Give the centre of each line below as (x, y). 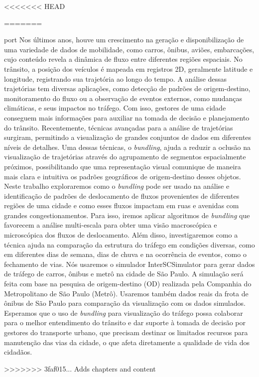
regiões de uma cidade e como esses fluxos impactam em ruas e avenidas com (122, 205)
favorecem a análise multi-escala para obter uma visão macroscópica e (111, 225)
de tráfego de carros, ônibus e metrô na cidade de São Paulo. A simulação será (124, 274)
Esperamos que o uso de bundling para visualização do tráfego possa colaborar (124, 313)
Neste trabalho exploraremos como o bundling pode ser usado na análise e (117, 186)
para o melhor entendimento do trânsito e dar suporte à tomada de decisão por (125, 322)
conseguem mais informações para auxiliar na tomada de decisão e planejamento (127, 117)
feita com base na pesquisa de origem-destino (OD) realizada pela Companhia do (128, 284)
